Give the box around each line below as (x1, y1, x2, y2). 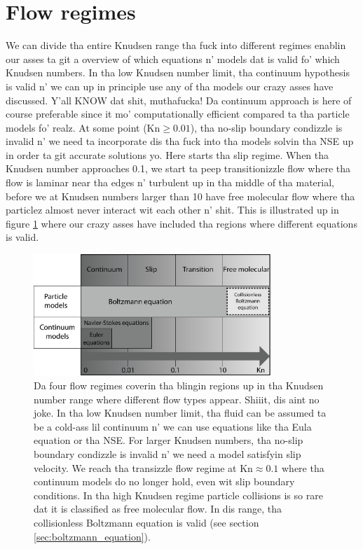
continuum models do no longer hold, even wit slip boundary (34, 474, 295, 489)
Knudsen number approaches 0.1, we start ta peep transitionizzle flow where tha (6, 161, 351, 176)
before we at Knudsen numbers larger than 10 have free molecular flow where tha (6, 188, 355, 203)
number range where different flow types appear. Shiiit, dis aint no (34, 391, 320, 406)
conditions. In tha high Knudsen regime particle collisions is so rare (34, 487, 323, 502)
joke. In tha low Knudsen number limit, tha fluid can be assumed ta (34, 405, 327, 420)
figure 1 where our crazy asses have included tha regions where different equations (6, 216, 357, 230)
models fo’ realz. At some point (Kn (6, 120, 160, 134)
